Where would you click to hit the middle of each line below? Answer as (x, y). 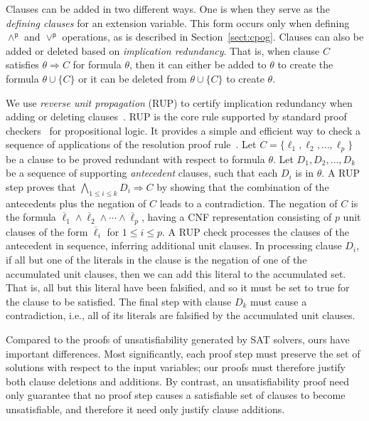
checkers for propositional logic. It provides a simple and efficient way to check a (183, 130)
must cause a (279, 301)
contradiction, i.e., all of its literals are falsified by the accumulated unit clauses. (181, 315)
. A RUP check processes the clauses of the (256, 231)
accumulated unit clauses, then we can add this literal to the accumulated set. (176, 273)
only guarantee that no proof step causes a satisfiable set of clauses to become (176, 395)
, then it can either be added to (198, 64)
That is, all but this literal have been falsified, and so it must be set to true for (178, 287)
